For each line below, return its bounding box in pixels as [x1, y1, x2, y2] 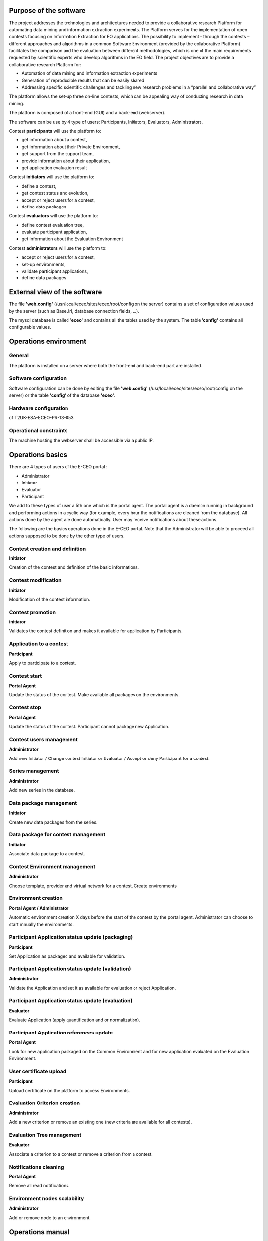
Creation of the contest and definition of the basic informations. [9, 564, 139, 570]
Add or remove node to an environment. [9, 1214, 91, 1221]
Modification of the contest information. [9, 596, 90, 602]
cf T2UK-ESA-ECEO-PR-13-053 [9, 415, 74, 421]
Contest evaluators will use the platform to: [9, 213, 98, 219]
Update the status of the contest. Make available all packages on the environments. [9, 691, 180, 697]
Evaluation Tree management [9, 1131, 82, 1138]
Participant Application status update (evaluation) [9, 997, 133, 1004]
